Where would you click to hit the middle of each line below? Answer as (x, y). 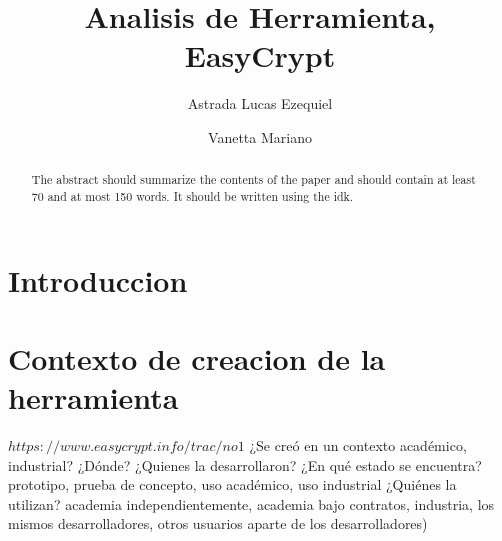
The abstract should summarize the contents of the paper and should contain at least (253, 179)
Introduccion (98, 279)
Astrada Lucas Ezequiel (260, 103)
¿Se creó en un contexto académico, (358, 445)
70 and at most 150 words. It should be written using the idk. (192, 195)
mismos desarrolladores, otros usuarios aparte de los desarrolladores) (218, 523)
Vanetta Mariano (260, 136)
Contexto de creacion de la (197, 357)
